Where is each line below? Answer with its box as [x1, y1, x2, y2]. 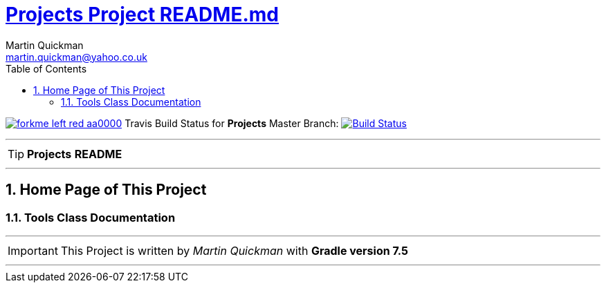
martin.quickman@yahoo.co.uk [6, 50, 147, 63]
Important [8, 243, 58, 258]
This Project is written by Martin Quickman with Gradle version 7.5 [60, 243, 408, 258]
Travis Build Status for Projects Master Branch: [125, 117, 339, 129]
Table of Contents [6, 62, 87, 75]
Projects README [27, 146, 122, 161]
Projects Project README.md [6, 3, 279, 26]
